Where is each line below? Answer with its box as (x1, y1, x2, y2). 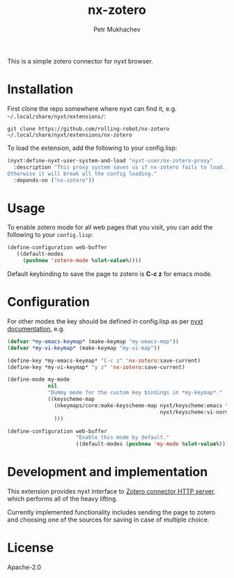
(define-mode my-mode (7, 376, 70, 383)
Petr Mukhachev (93, 25, 141, 33)
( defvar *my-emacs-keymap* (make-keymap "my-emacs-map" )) (7, 337, 179, 345)
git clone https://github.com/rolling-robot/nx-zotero (7, 125, 170, 132)
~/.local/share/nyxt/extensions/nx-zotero (7, 131, 132, 138)
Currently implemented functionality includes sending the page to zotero (7, 508, 216, 517)
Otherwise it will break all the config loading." (7, 170, 157, 177)
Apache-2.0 (7, 563, 42, 571)
